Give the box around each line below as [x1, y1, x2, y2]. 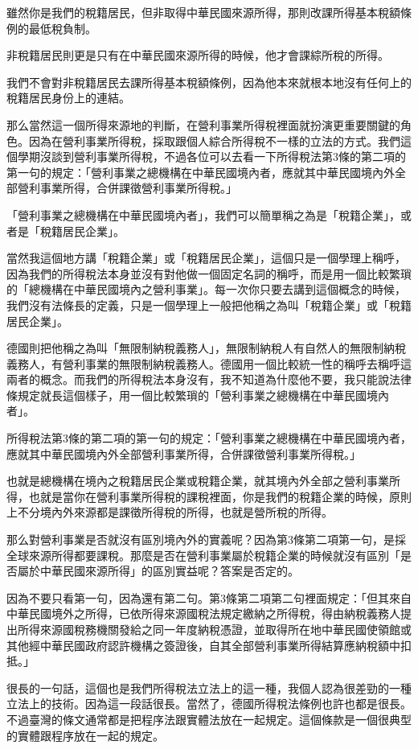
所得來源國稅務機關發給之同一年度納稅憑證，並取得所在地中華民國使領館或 [17, 621, 412, 637]
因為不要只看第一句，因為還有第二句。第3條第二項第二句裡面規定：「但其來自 [6, 589, 412, 606]
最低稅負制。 [28, 19, 96, 36]
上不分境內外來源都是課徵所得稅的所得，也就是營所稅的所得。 [6, 504, 333, 521]
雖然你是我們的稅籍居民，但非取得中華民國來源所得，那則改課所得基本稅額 [6, 4, 400, 20]
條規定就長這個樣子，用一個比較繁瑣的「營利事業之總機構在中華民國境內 [6, 386, 389, 403]
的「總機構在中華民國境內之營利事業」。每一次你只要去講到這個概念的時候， [6, 281, 406, 298]
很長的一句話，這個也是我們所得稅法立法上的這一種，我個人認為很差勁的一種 [6, 679, 412, 696]
